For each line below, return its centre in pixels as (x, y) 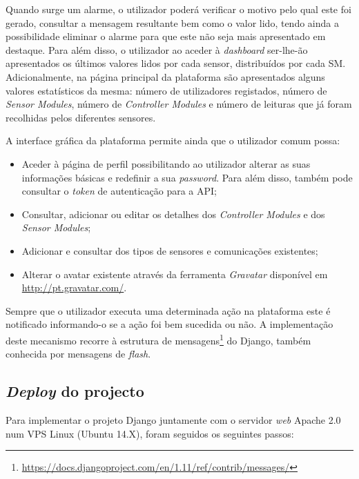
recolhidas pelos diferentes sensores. (81, 117)
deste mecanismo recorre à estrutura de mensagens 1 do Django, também (158, 339)
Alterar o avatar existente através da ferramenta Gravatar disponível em (175, 274)
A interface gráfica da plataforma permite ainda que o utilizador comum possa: (173, 140)
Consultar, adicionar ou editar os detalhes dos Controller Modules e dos (173, 214)
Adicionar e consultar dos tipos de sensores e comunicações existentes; (170, 250)
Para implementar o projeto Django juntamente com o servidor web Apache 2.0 (173, 419)
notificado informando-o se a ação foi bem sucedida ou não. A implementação (169, 324)
